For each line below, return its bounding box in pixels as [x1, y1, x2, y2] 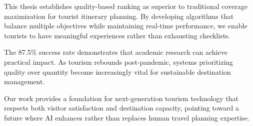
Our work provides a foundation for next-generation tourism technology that [4, 93, 239, 103]
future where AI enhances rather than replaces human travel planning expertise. [4, 112, 249, 123]
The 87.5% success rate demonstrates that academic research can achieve [4, 47, 227, 57]
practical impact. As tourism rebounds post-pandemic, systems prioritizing [4, 56, 233, 67]
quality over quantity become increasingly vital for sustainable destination [4, 66, 231, 77]
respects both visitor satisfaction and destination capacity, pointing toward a [4, 103, 239, 113]
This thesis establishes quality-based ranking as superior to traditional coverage [4, 1, 248, 11]
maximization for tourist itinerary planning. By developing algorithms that [4, 10, 234, 21]
